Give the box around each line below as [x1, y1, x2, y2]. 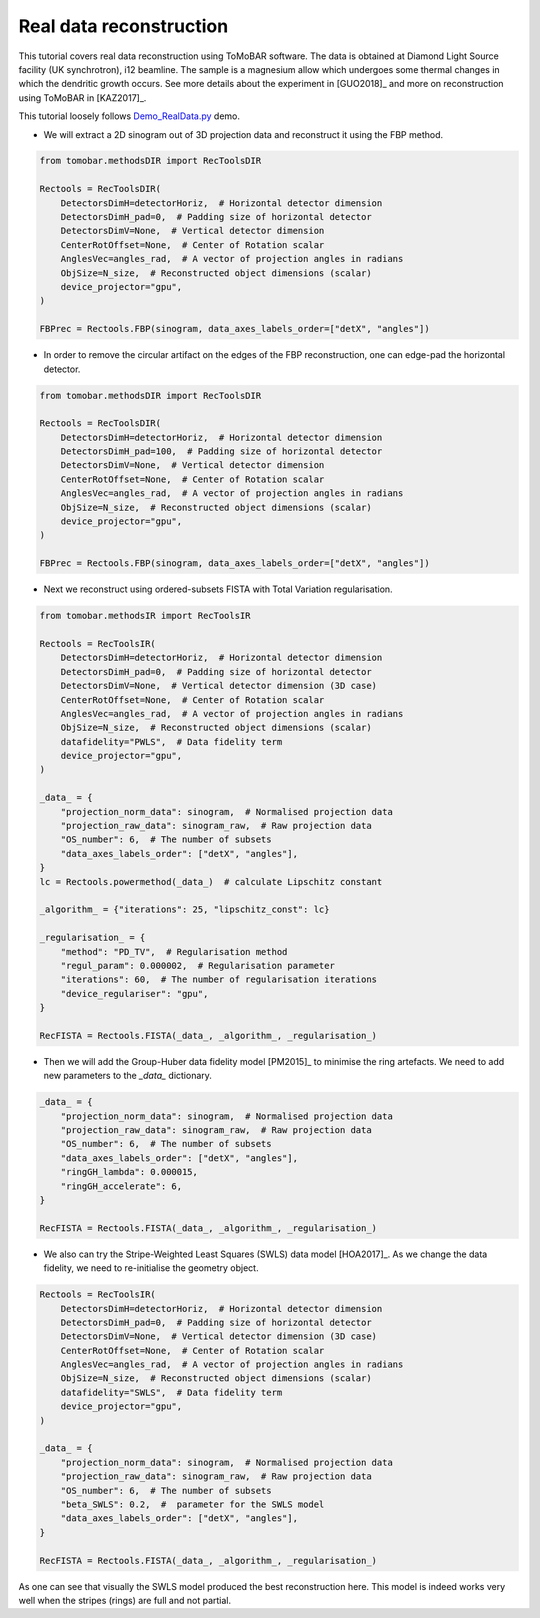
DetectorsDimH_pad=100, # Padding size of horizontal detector [60, 446, 383, 457]
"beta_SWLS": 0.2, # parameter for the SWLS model [60, 1499, 325, 1510]
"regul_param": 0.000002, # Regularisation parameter [60, 960, 335, 971]
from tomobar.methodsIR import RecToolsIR [39, 610, 251, 622]
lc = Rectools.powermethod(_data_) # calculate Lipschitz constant [39, 876, 383, 887]
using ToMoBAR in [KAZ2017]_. [18, 91, 147, 104]
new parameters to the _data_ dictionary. [43, 1070, 212, 1082]
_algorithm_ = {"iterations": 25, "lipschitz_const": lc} [39, 904, 330, 915]
